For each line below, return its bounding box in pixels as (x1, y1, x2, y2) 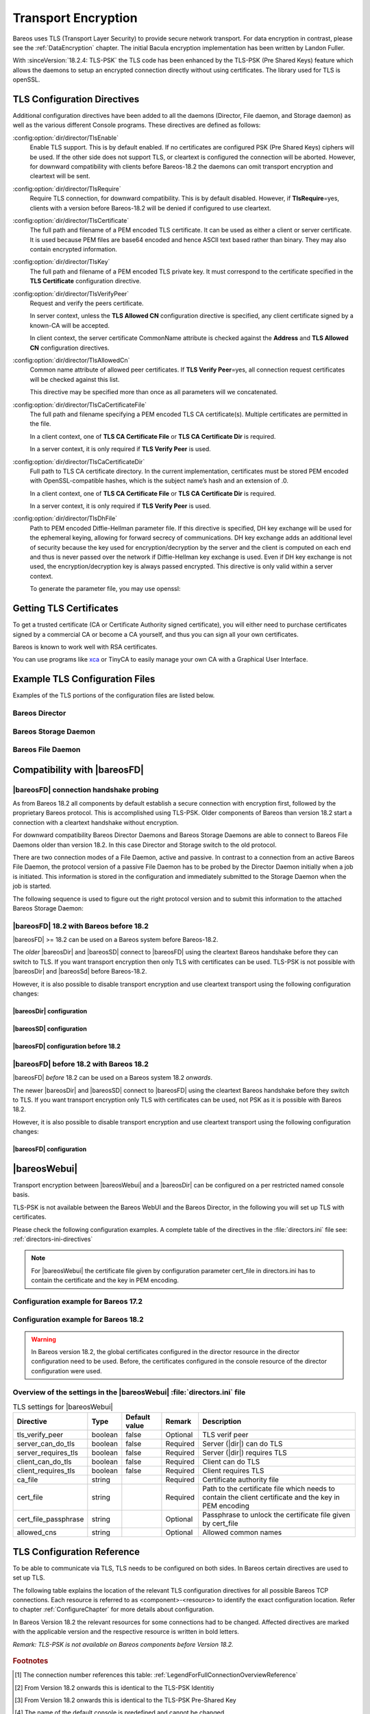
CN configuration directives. (29, 343, 110, 352)
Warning (31, 1335, 56, 1343)
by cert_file (202, 1519, 238, 1528)
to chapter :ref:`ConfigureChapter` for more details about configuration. (12, 1605, 215, 1614)
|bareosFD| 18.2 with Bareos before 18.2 (12, 921, 149, 930)
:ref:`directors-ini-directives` (12, 1235, 93, 1243)
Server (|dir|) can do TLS (202, 1439, 283, 1449)
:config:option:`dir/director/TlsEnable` (12, 134, 119, 142)
